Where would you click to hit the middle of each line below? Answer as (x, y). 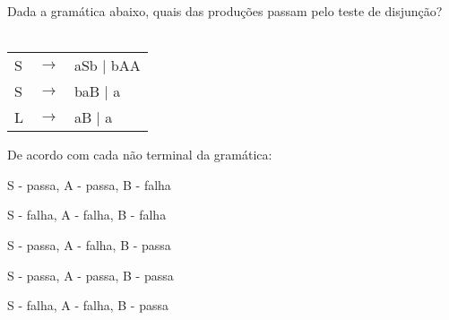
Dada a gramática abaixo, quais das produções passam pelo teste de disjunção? (225, 11)
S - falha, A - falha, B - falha (87, 215)
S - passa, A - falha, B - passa (89, 244)
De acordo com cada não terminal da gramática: (140, 155)
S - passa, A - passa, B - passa (91, 275)
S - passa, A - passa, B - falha (89, 184)
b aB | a (97, 91)
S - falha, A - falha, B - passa (88, 305)
